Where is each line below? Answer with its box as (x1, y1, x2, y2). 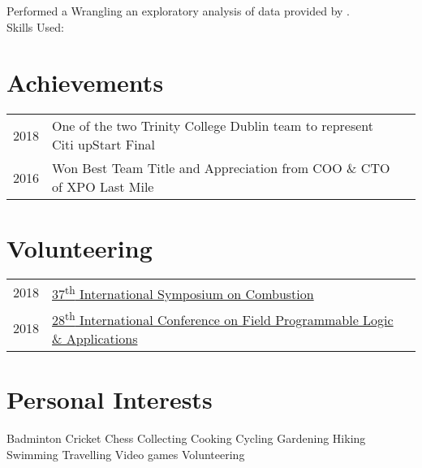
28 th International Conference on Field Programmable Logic (52, 307, 394, 330)
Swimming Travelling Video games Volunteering (6, 445, 245, 462)
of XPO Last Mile (52, 177, 154, 197)
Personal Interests (6, 383, 213, 416)
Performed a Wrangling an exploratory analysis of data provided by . (6, 2, 350, 19)
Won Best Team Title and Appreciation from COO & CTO (52, 158, 390, 178)
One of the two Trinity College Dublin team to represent (52, 116, 374, 136)
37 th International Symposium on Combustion (52, 281, 314, 303)
